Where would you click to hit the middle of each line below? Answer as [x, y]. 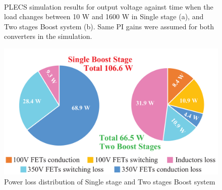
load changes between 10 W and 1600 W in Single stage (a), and [104, 16]
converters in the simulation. [48, 36]
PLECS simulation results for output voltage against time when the [109, 6]
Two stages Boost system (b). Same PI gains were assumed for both [109, 26]
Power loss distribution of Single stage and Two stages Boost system [110, 181]
